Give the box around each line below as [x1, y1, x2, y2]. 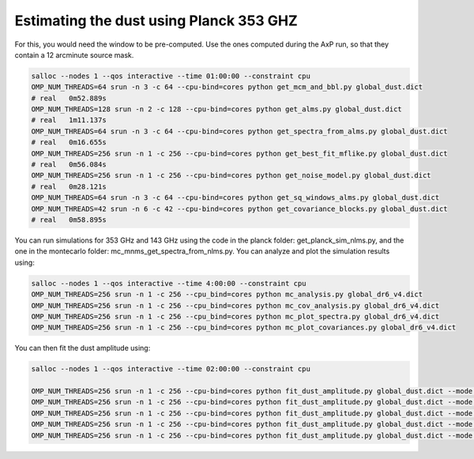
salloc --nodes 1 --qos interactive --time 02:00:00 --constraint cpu [31, 364, 311, 374]
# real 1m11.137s [31, 115, 107, 125]
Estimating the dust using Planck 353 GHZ [14, 12, 298, 29]
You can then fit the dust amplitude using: [14, 344, 151, 353]
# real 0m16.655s [31, 138, 107, 147]
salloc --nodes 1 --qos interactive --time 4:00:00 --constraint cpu [31, 279, 307, 288]
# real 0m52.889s [31, 93, 107, 103]
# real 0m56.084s [31, 160, 107, 169]
